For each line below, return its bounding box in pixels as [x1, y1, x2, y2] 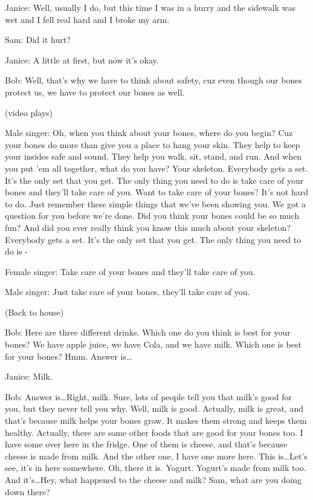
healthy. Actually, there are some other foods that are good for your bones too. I [5, 426, 303, 438]
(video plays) [5, 106, 53, 119]
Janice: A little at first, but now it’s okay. [5, 53, 159, 66]
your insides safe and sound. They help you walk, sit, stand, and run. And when [5, 150, 302, 163]
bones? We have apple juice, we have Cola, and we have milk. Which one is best [5, 338, 302, 351]
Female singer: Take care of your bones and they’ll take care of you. [5, 265, 256, 278]
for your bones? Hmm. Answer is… [5, 349, 132, 362]
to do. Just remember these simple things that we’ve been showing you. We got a [5, 197, 306, 210]
